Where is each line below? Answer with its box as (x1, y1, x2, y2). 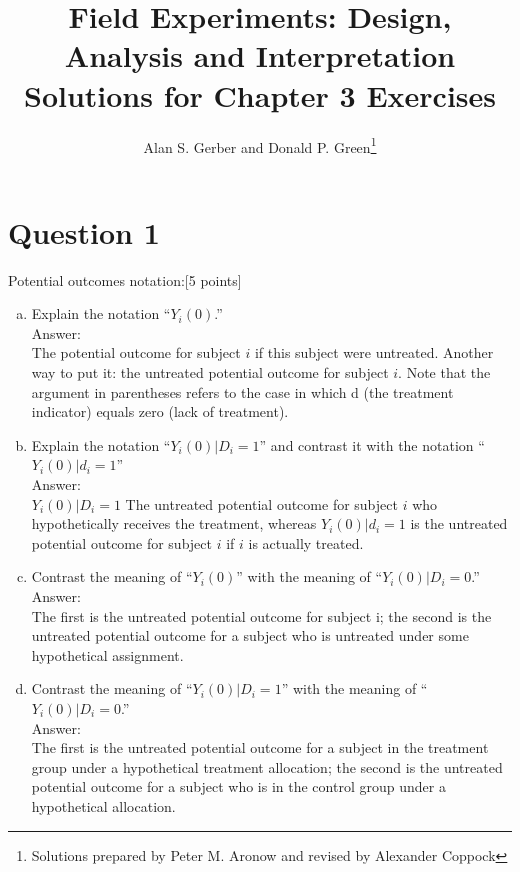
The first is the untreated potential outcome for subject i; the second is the (31, 605, 492, 626)
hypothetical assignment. (31, 644, 184, 665)
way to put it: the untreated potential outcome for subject (31, 362, 389, 383)
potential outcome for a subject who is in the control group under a (31, 776, 446, 797)
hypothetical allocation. (31, 795, 176, 816)
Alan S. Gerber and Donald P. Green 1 (143, 133, 377, 157)
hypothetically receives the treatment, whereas (31, 513, 317, 534)
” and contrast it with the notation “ (259, 434, 485, 455)
